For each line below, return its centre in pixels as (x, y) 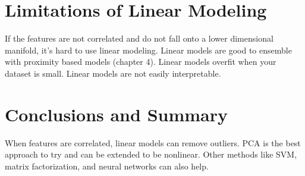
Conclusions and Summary (116, 114)
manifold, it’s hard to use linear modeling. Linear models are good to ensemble (148, 50)
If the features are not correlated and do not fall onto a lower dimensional (139, 38)
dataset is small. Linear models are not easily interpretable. (113, 73)
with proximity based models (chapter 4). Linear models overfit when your (141, 62)
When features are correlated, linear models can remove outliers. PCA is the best (153, 142)
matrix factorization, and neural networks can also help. (107, 166)
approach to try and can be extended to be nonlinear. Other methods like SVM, (151, 154)
